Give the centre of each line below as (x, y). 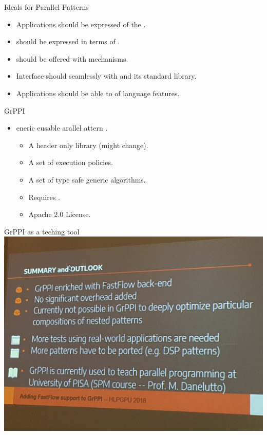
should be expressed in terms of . (68, 41)
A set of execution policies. (71, 162)
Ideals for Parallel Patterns (46, 7)
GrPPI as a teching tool (42, 231)
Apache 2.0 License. (60, 214)
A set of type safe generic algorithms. (87, 179)
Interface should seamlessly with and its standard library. (106, 76)
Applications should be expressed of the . (81, 24)
